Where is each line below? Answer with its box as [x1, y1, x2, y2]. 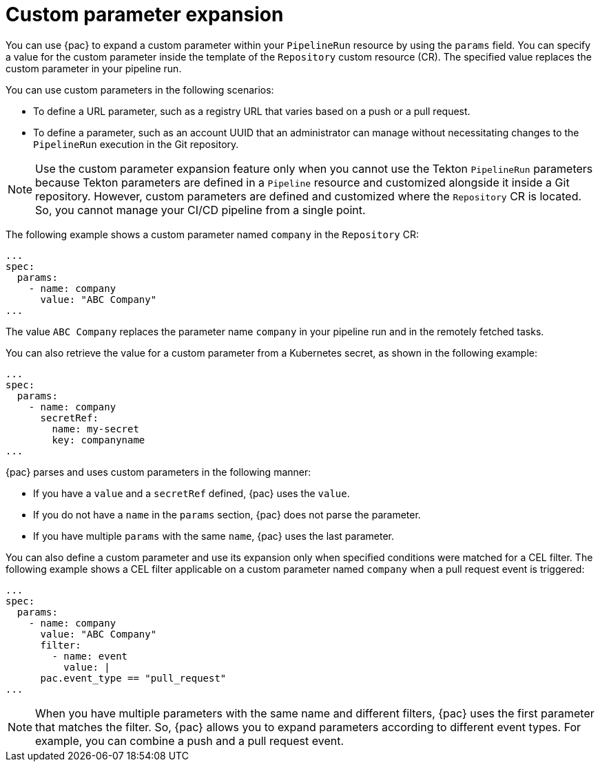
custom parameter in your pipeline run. [6, 62, 182, 74]
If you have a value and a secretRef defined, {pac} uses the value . [33, 487, 350, 499]
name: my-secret [52, 423, 139, 434]
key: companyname [52, 434, 145, 445]
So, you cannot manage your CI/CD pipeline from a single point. [35, 202, 366, 217]
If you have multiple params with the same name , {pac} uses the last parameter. [33, 529, 395, 542]
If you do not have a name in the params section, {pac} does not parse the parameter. [33, 508, 421, 521]
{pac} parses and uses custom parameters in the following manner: [6, 465, 311, 478]
